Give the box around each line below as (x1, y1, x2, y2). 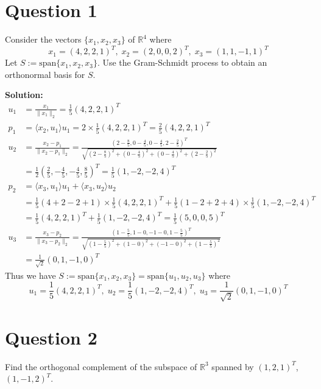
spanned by (211, 360, 254, 373)
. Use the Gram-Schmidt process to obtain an (97, 56, 267, 69)
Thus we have (5, 268, 56, 281)
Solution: (5, 88, 43, 101)
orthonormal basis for (5, 68, 85, 80)
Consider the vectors (5, 33, 82, 46)
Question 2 (5, 324, 97, 349)
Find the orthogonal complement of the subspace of (5, 360, 197, 373)
